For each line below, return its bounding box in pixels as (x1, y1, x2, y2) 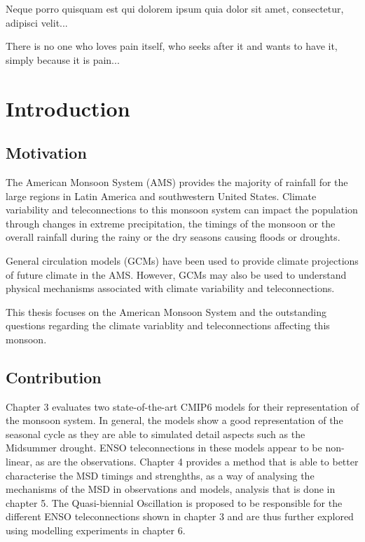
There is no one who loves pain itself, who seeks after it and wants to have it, (6, 39, 338, 53)
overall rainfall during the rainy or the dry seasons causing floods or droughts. (6, 230, 340, 244)
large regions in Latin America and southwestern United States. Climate (6, 188, 317, 203)
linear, (6, 454, 33, 469)
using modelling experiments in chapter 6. (6, 523, 186, 538)
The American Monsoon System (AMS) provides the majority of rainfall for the (6, 174, 348, 189)
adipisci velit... (6, 15, 68, 29)
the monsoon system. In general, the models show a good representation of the (6, 413, 343, 428)
